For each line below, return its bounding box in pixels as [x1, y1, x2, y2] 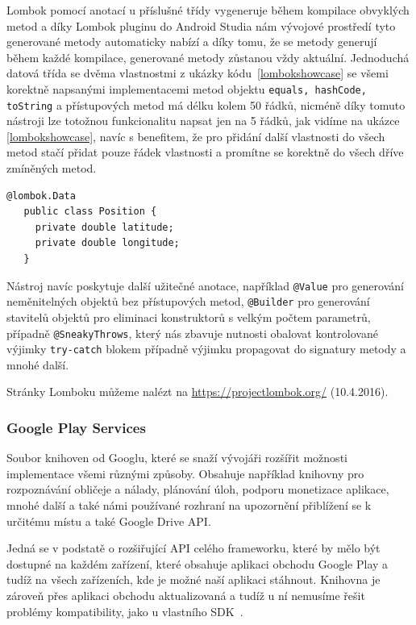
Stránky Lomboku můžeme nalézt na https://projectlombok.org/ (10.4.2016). [6, 383, 389, 400]
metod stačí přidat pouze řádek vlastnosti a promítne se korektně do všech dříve [6, 144, 404, 160]
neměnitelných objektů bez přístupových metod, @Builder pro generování [6, 293, 370, 310]
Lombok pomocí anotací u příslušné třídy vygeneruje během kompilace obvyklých [6, 2, 410, 18]
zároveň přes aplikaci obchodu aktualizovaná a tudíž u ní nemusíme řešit [6, 587, 365, 603]
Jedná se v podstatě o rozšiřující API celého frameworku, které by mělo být [6, 540, 381, 556]
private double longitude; [35, 237, 180, 249]
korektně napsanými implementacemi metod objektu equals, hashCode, [6, 80, 367, 97]
